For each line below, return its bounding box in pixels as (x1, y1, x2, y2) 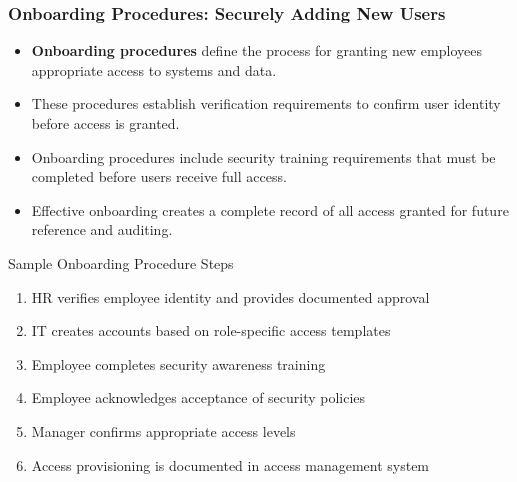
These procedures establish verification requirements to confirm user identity (31, 93, 501, 114)
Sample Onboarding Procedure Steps (8, 252, 234, 273)
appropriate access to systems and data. (31, 59, 277, 80)
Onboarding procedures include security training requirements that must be (31, 146, 496, 167)
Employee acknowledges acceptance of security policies (31, 387, 366, 408)
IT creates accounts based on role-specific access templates (31, 320, 391, 341)
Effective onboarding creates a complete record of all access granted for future (31, 199, 509, 220)
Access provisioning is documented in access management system (31, 454, 430, 475)
